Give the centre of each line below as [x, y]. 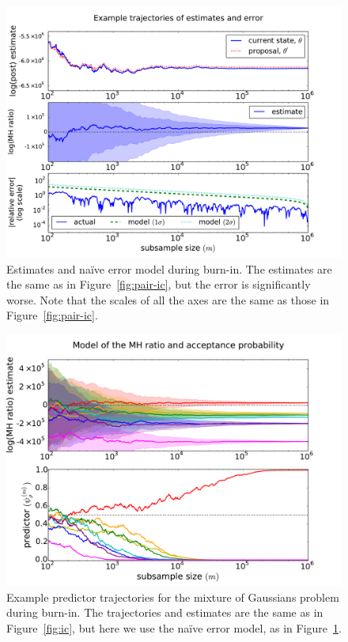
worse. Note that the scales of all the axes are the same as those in [168, 299]
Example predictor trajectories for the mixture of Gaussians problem [173, 597]
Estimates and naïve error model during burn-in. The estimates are [169, 268]
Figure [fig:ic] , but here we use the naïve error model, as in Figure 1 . [174, 627]
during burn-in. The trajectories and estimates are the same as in [165, 612]
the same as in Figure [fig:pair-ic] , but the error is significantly [159, 284]
